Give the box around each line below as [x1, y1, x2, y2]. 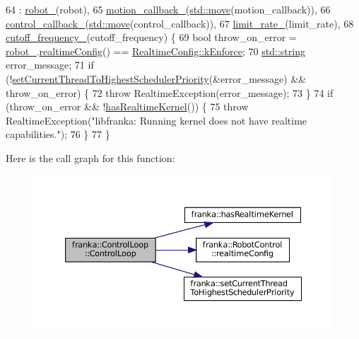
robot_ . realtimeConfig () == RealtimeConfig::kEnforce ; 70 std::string [6, 43, 305, 58]
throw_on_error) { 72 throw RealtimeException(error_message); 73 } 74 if [6, 85, 334, 100]
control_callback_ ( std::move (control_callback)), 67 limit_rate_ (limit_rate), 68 [6, 16, 354, 30]
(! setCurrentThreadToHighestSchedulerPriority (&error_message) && [6, 71, 307, 86]
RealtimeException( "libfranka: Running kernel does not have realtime [6, 113, 307, 127]
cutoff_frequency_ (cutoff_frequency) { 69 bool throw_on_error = [6, 30, 297, 45]
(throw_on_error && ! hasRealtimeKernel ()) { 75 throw [6, 99, 249, 114]
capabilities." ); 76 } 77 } [6, 127, 110, 142]
